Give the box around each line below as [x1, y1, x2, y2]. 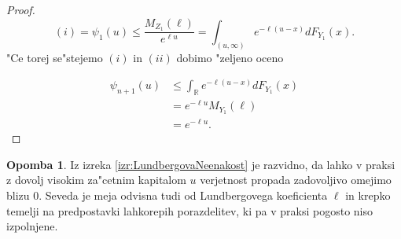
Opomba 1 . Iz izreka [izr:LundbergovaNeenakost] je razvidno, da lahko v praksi [6, 156, 395, 172]
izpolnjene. [6, 218, 58, 234]
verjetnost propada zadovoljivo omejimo [200, 171, 392, 188]
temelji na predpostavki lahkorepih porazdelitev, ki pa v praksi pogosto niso [6, 202, 373, 219]
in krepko [345, 187, 391, 204]
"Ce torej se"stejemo [6, 49, 103, 65]
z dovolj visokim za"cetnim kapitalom [6, 171, 186, 188]
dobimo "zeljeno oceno [176, 49, 284, 65]
